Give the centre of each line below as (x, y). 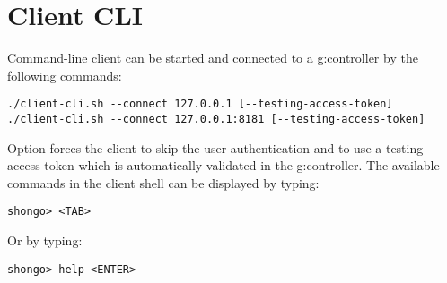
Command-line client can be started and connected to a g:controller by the (213, 58)
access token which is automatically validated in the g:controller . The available (223, 165)
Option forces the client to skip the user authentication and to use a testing (215, 147)
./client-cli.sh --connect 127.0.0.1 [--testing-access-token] (200, 104)
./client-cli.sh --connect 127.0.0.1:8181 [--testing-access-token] (216, 119)
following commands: (65, 75)
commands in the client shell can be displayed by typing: (163, 182)
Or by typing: (45, 240)
